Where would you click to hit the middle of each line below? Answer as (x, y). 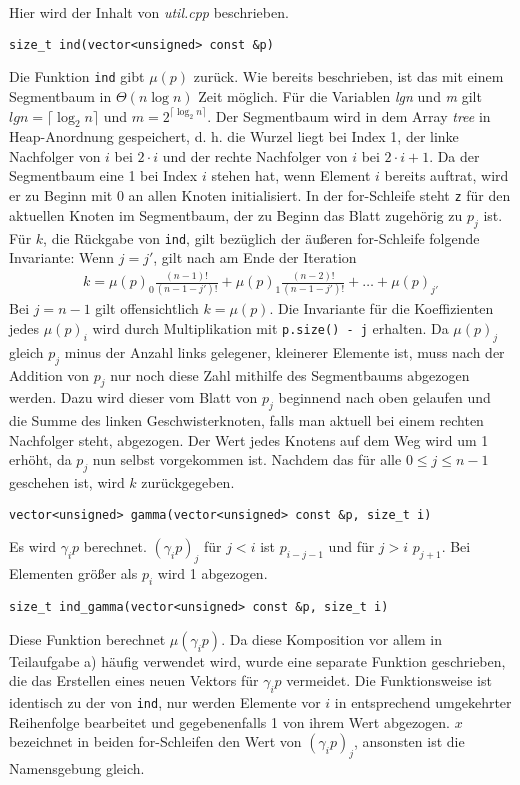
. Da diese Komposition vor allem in (332, 638)
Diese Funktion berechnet (87, 638)
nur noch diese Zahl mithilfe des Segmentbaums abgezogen (290, 374)
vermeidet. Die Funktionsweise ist (389, 680)
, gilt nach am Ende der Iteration (255, 257)
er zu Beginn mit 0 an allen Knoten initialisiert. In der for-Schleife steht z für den (260, 195)
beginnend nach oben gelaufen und (384, 397)
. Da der (454, 155)
